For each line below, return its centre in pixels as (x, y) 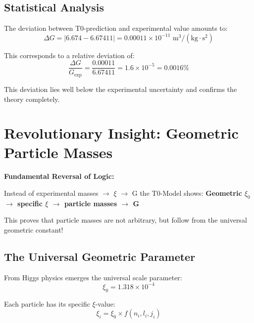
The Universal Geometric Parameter (100, 256)
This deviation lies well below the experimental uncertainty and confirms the (121, 89)
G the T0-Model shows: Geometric (187, 193)
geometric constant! (34, 229)
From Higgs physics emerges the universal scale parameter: (93, 277)
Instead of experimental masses (51, 193)
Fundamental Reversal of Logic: (59, 176)
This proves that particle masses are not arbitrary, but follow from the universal (126, 220)
